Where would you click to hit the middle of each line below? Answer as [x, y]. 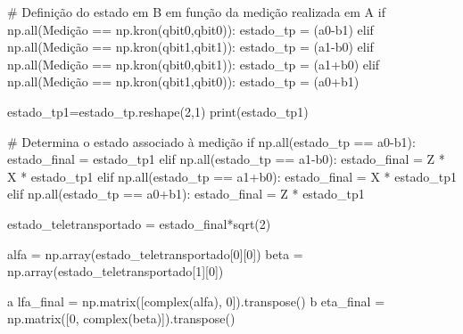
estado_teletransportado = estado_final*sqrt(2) [139, 223]
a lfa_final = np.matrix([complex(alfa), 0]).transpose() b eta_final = [196, 301]
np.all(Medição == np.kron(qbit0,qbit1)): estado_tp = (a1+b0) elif [194, 64]
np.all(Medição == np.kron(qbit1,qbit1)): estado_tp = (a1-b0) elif [190, 47]
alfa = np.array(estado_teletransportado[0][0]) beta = [155, 253]
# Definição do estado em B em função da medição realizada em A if [196, 12]
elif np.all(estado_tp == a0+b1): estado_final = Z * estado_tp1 [186, 194]
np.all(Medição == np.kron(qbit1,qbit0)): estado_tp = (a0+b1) [183, 81]
